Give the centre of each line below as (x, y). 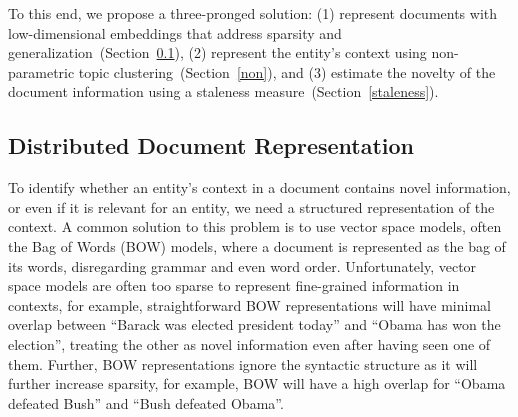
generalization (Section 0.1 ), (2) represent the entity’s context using (217, 52)
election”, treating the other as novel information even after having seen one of (249, 343)
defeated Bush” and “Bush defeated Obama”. (146, 402)
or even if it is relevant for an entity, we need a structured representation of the (251, 206)
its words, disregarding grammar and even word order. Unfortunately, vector (242, 265)
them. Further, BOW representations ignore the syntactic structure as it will (243, 363)
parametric (41, 71)
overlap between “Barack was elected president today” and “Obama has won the (254, 324)
